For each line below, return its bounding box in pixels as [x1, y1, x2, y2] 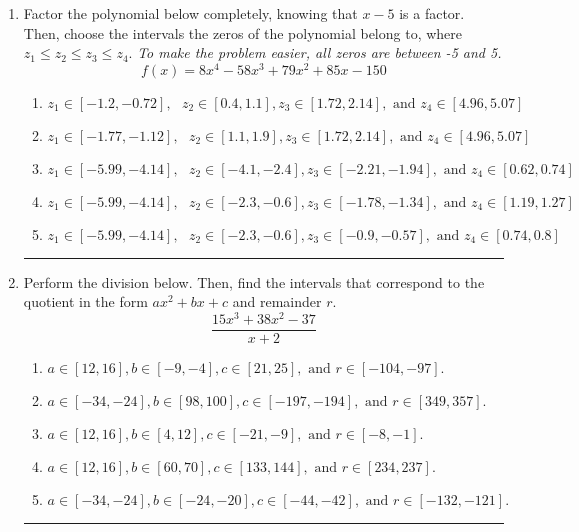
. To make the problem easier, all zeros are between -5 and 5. [128, 42, 502, 63]
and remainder [232, 291, 322, 312]
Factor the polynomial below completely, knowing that [23, 3, 358, 23]
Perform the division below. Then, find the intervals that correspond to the [23, 271, 485, 292]
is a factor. [399, 3, 465, 23]
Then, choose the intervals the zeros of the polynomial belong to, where [23, 22, 463, 43]
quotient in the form [23, 291, 148, 312]
